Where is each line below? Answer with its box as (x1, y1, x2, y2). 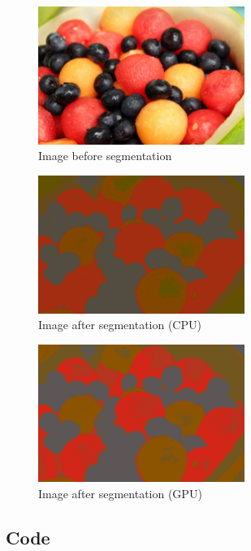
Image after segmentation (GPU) (38, 484, 202, 501)
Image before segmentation (38, 147, 172, 164)
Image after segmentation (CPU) (38, 316, 201, 333)
